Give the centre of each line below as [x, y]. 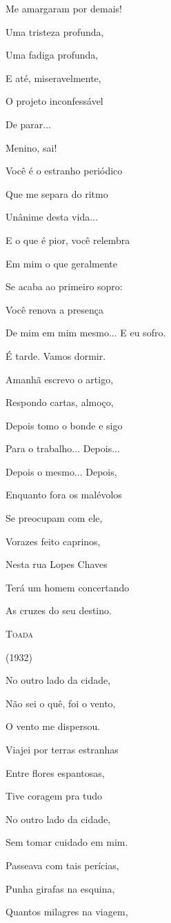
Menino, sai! [31, 147]
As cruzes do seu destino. [59, 610]
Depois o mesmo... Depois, [61, 471]
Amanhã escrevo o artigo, [60, 379]
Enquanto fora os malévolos [64, 495]
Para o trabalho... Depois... [63, 448]
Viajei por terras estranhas [62, 749]
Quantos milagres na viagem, [67, 912]
